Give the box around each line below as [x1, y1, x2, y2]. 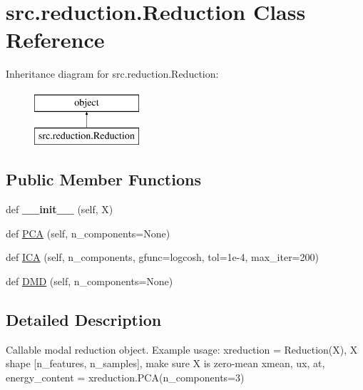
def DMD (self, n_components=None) [6, 274, 173, 289]
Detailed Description [6, 309, 162, 331]
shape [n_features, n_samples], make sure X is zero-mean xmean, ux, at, [6, 356, 325, 371]
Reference [6, 25, 105, 54]
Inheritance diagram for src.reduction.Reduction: [6, 66, 219, 81]
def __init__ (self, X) [6, 202, 113, 217]
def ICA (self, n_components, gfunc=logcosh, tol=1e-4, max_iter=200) [6, 250, 319, 265]
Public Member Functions [6, 168, 201, 190]
